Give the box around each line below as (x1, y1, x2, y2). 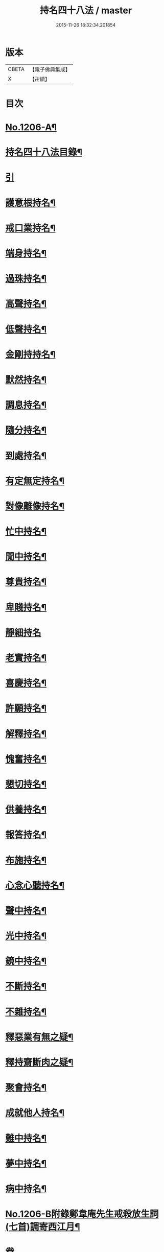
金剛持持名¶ (5, 348, 56, 360)
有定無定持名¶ (5, 475, 65, 487)
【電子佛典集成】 (29, 66, 71, 73)
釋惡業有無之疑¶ (5, 1031, 74, 1043)
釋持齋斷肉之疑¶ (5, 1057, 74, 1068)
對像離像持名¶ (5, 500, 65, 512)
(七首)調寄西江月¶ (5, 1221, 80, 1233)
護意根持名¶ (5, 197, 56, 208)
